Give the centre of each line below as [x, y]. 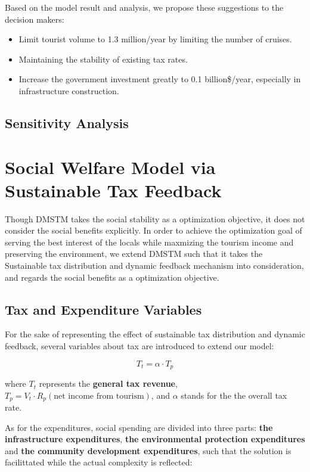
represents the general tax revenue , [108, 383]
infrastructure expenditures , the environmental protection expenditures [155, 439]
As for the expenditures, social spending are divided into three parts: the [139, 427]
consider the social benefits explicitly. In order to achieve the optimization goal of [154, 230]
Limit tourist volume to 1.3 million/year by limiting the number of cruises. [155, 39]
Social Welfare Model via [110, 167]
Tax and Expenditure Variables [103, 309]
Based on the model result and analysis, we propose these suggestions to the [144, 7]
